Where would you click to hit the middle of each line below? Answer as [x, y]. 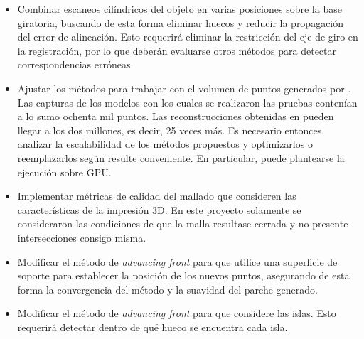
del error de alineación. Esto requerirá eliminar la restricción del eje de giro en [188, 37]
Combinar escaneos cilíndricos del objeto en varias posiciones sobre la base [180, 9]
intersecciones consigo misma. [82, 237]
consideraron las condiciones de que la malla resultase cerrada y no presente [183, 224]
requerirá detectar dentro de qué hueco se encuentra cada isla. [152, 327]
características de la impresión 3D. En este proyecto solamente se [159, 209]
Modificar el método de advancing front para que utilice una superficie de [177, 261]
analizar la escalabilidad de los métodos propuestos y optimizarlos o [165, 144]
